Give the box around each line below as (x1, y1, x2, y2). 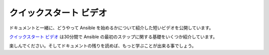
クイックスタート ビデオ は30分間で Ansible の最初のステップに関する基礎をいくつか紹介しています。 (9, 34, 218, 40)
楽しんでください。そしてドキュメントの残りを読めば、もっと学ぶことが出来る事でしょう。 (9, 43, 197, 49)
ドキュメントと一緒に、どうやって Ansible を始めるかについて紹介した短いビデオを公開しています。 (9, 25, 214, 31)
